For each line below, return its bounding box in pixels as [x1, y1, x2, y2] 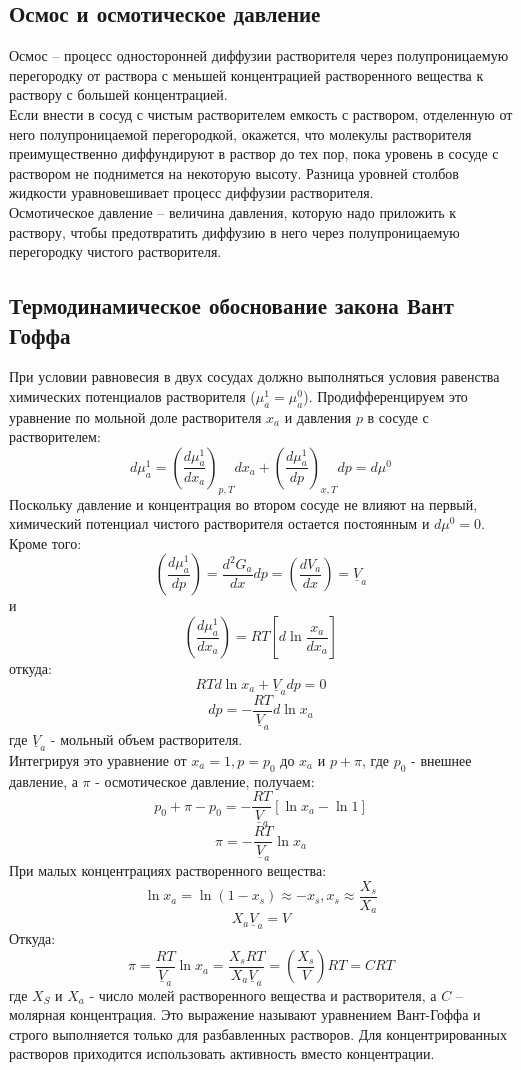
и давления [284, 406, 352, 427]
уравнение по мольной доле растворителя [9, 406, 262, 427]
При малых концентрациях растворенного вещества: [9, 860, 327, 881]
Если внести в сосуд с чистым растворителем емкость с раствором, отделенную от [9, 103, 513, 124]
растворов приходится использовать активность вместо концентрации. [9, 1043, 435, 1064]
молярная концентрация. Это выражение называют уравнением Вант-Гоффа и [9, 1004, 481, 1025]
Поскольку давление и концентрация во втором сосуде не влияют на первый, [9, 493, 478, 514]
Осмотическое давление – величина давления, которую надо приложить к [9, 201, 457, 222]
